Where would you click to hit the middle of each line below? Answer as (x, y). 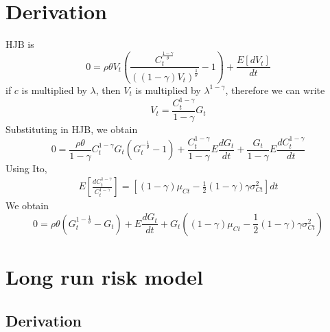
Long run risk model (105, 277)
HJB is (20, 44)
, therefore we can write (275, 90)
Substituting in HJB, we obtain (72, 129)
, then (108, 90)
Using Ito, (26, 168)
